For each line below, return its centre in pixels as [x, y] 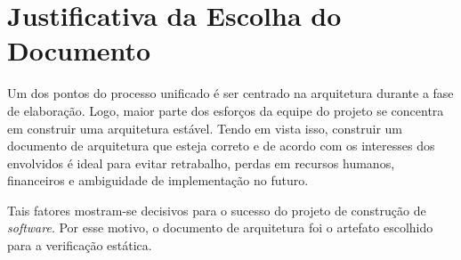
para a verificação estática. [80, 245]
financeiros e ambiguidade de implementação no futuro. [158, 180]
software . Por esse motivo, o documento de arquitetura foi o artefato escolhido [220, 227]
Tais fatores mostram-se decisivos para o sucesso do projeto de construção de [217, 210]
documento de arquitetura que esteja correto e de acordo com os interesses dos [221, 146]
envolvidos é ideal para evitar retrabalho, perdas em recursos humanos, [201, 162]
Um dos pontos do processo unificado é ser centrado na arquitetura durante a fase [230, 93]
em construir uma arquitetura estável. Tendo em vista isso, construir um [205, 128]
